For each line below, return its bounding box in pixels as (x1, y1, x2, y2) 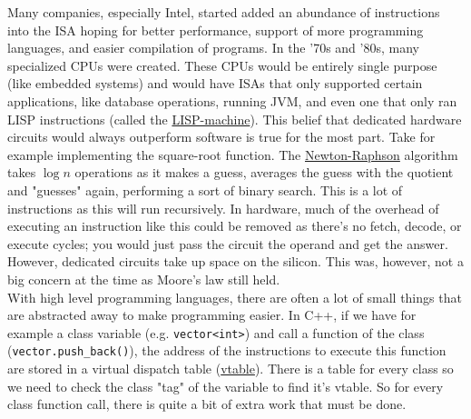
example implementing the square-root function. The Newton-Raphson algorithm (7, 145, 458, 164)
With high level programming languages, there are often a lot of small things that (7, 287, 462, 306)
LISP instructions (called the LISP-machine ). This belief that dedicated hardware (7, 109, 462, 128)
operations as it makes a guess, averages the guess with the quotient (74, 163, 454, 182)
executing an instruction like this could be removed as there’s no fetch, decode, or (7, 216, 462, 235)
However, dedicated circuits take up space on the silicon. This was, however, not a (7, 252, 464, 271)
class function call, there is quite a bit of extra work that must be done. (7, 394, 407, 414)
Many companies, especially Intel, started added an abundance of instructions (7, 3, 440, 21)
